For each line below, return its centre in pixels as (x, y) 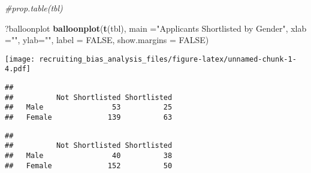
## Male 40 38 (89, 156)
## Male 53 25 (89, 107)
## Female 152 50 (89, 166)
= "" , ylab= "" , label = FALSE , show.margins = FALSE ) (107, 40)
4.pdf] (18, 69)
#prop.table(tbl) (34, 8)
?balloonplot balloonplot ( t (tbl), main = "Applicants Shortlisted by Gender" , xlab (156, 28)
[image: (20, 59)
